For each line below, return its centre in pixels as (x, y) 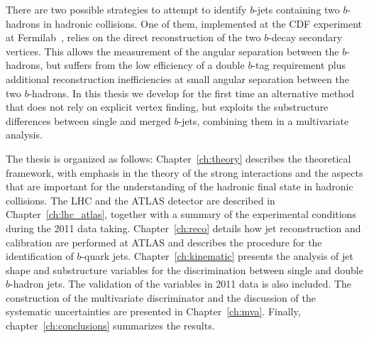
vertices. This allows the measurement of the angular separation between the (172, 51)
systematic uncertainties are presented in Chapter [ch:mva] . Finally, (153, 311)
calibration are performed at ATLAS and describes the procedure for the (164, 242)
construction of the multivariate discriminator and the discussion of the (161, 297)
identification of (40, 256)
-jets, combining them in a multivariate (264, 120)
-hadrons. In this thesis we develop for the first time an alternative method (192, 93)
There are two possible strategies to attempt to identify (126, 9)
